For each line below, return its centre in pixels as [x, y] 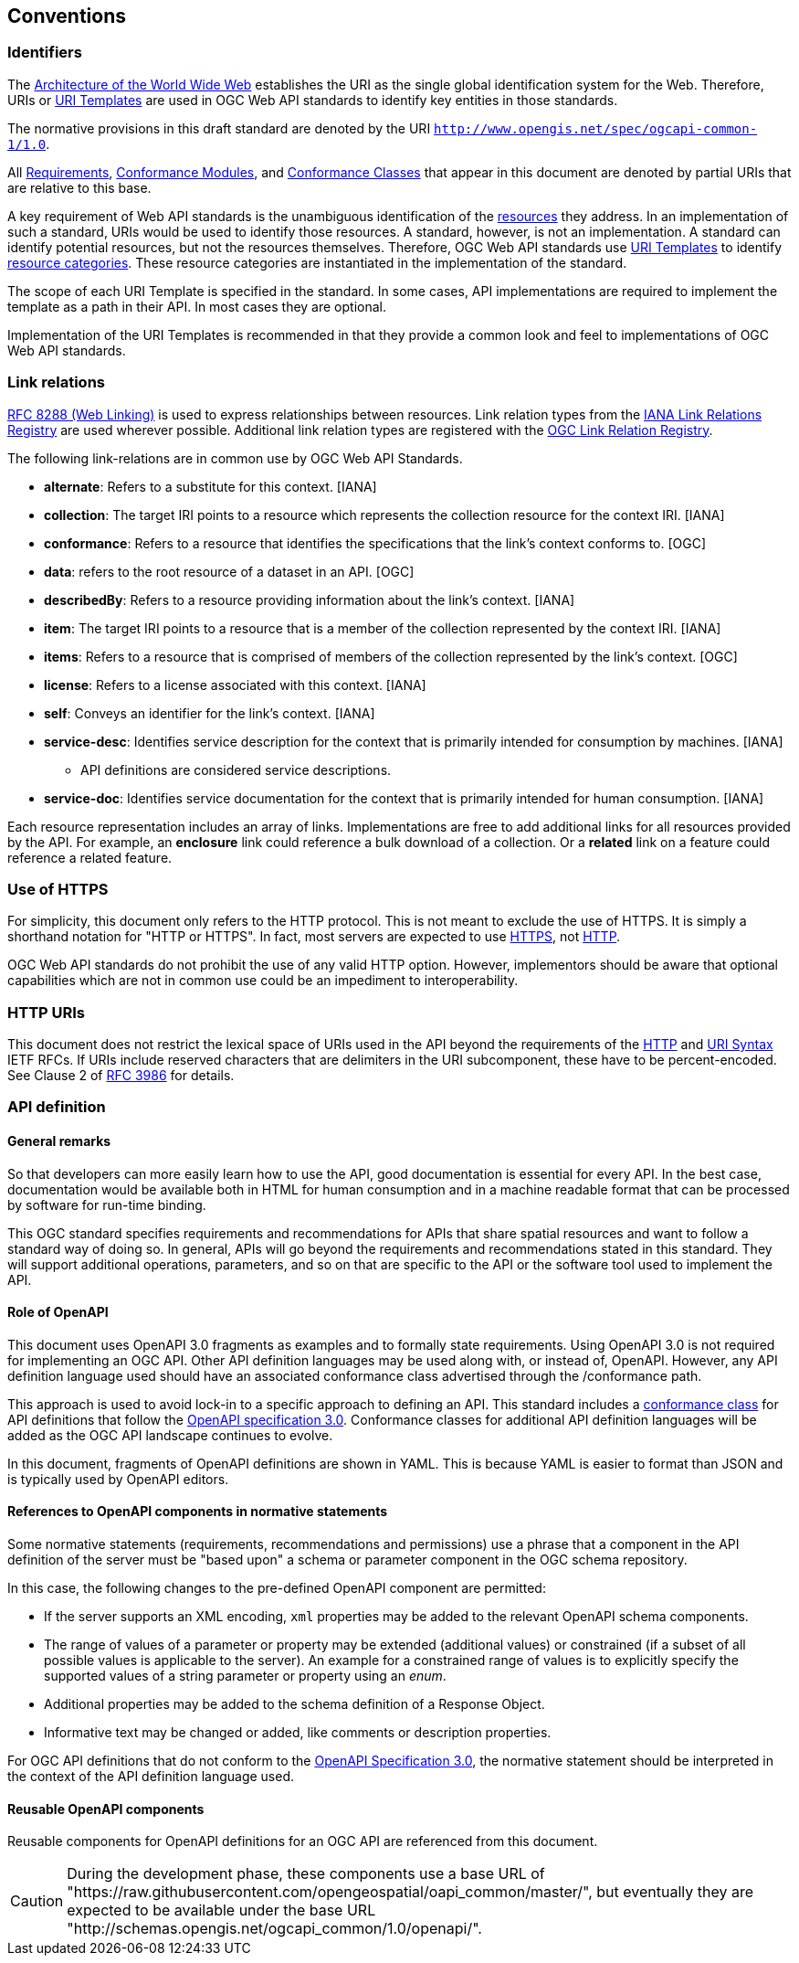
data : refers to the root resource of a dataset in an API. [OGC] [229, 571]
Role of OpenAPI [58, 1312]
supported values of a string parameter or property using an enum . [245, 1676]
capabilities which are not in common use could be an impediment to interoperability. [263, 981]
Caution [37, 1901]
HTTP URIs [47, 1012]
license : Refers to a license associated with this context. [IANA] [235, 684]
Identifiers [45, 53]
